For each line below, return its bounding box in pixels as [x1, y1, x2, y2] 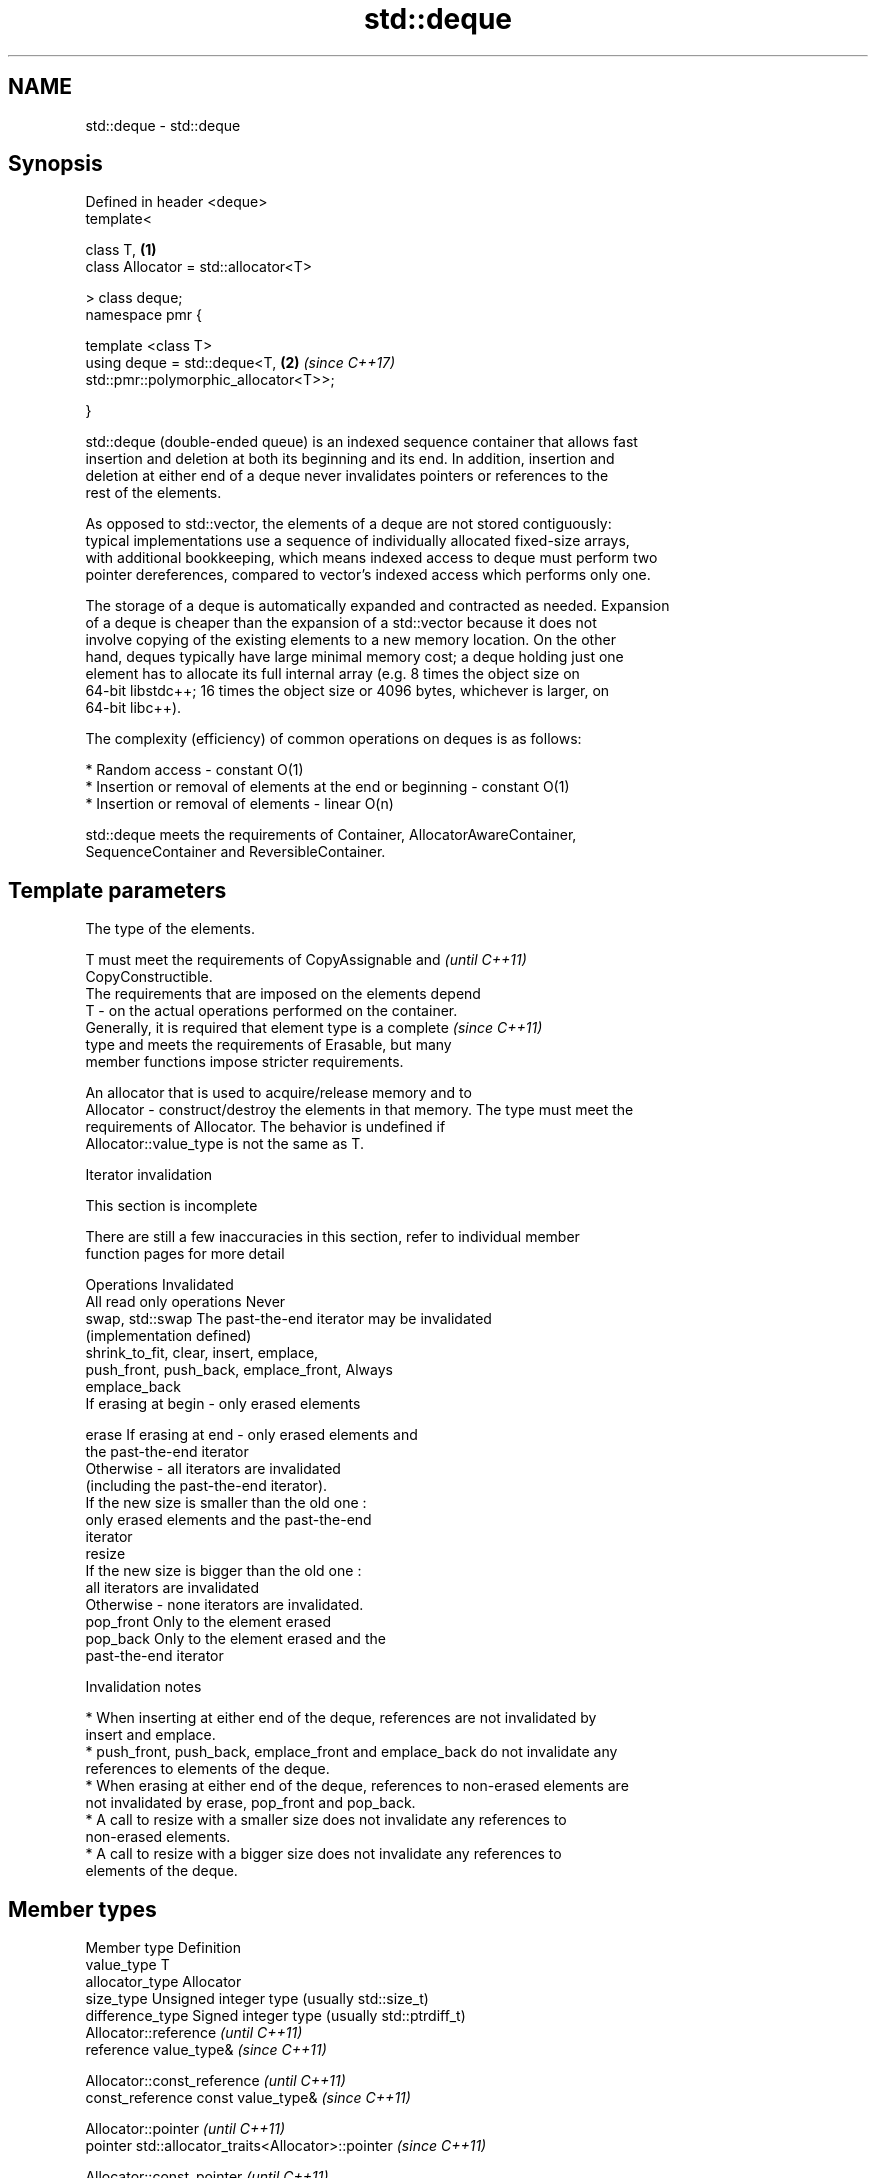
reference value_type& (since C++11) [85, 2041, 327, 2059]
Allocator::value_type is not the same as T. [85, 1135, 364, 1153]
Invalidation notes [85, 1678, 202, 1696]
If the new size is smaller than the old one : [85, 1494, 367, 1512]
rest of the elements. [85, 484, 222, 502]
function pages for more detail [85, 1245, 285, 1263]
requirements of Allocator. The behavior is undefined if [85, 1118, 446, 1136]
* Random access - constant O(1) [85, 761, 304, 779]
